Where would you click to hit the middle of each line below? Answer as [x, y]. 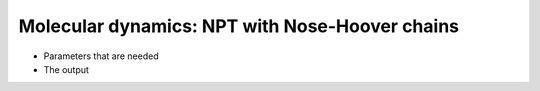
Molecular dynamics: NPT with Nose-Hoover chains [239, 26]
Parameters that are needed [101, 56]
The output [66, 69]
